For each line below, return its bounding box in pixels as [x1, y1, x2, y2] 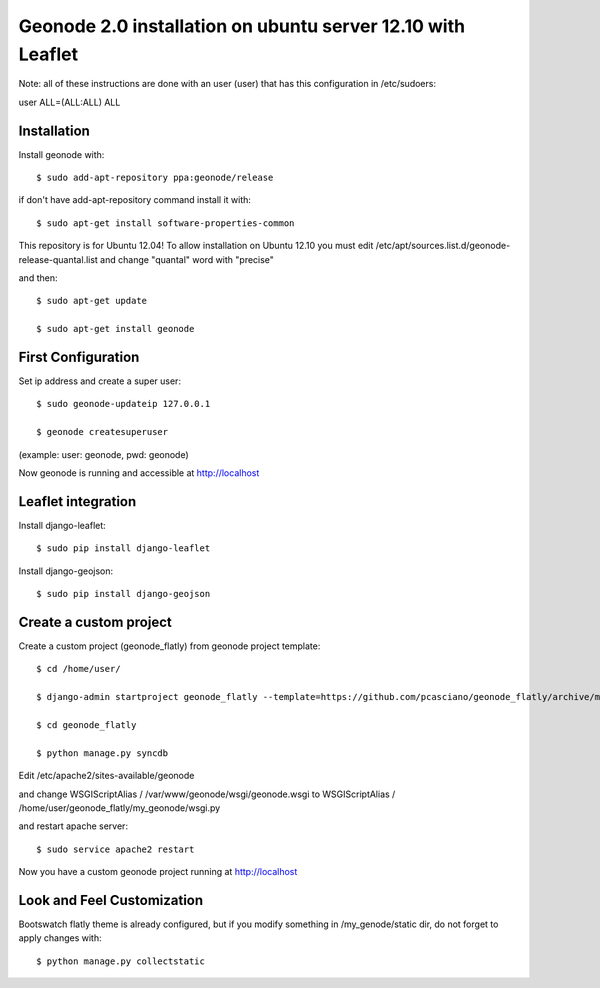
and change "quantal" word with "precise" [100, 253, 275, 265]
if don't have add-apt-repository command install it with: [18, 194, 252, 206]
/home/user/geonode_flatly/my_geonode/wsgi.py [18, 801, 221, 814]
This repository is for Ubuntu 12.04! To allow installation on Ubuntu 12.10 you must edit [18, 240, 374, 252]
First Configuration [18, 348, 140, 365]
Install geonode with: [18, 148, 105, 160]
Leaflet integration [18, 493, 137, 510]
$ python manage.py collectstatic [36, 955, 205, 967]
